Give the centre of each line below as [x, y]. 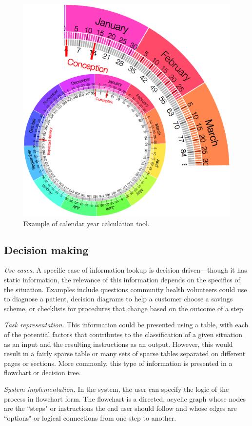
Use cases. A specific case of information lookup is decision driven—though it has [126, 270]
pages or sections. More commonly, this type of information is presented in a [118, 363]
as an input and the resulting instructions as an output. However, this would [118, 344]
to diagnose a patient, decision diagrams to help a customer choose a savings [118, 299]
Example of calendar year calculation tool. [87, 223]
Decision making [46, 249]
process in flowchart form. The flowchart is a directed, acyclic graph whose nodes [125, 398]
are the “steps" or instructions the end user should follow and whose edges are [120, 408]
